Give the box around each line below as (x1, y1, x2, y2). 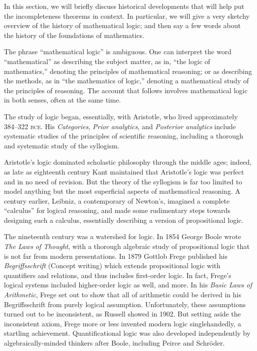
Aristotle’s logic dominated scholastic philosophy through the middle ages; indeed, (4, 157, 252, 167)
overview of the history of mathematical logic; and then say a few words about (4, 20, 241, 31)
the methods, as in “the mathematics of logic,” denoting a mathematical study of (4, 75, 249, 86)
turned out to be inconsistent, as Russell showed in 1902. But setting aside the (4, 309, 241, 319)
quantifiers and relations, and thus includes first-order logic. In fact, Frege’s (4, 270, 231, 280)
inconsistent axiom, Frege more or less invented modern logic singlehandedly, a (4, 318, 241, 328)
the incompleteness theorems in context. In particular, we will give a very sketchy (4, 10, 250, 21)
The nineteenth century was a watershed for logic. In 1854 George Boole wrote (4, 231, 241, 242)
